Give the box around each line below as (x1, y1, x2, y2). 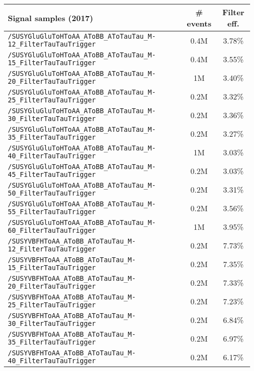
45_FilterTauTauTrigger (8, 171, 96, 178)
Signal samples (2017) (8, 12, 93, 24)
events (187, 18, 212, 29)
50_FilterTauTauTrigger (8, 189, 96, 197)
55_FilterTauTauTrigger (8, 208, 96, 216)
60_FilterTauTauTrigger (8, 226, 96, 234)
